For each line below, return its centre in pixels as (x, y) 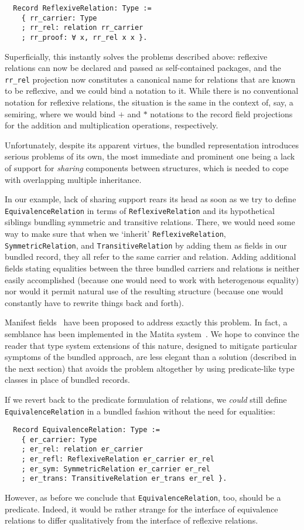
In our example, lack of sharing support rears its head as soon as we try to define (151, 199)
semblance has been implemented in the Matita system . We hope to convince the (152, 333)
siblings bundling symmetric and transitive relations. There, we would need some (150, 222)
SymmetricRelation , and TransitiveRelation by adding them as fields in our (146, 245)
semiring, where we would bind (60, 113)
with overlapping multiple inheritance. (73, 179)
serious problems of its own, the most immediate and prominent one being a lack (150, 156)
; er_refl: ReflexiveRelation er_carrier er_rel (118, 459)
